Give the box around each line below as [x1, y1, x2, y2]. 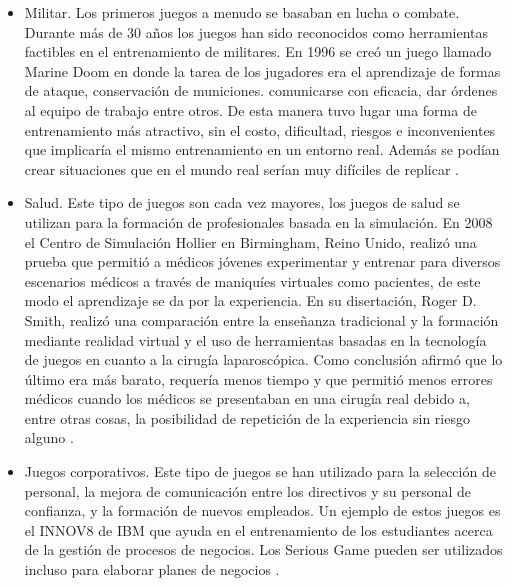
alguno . [24, 427, 74, 448]
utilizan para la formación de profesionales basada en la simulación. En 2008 [24, 211, 493, 232]
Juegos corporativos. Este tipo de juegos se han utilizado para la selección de [24, 461, 496, 482]
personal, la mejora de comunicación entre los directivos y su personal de [24, 480, 472, 501]
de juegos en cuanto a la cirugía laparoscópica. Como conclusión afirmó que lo [24, 349, 503, 370]
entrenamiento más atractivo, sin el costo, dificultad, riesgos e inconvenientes [24, 119, 496, 140]
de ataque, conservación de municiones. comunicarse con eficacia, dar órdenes [24, 80, 498, 101]
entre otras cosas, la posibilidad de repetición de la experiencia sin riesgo [24, 407, 470, 428]
